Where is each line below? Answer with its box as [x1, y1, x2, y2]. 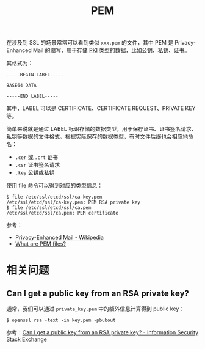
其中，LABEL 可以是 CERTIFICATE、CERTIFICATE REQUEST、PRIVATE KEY [6, 105, 196, 112]
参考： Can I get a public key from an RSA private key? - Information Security [6, 329, 199, 336]
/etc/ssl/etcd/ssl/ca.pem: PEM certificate [6, 210, 119, 216]
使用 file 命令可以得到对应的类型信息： [6, 182, 103, 189]
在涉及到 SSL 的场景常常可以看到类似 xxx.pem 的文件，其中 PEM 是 [6, 39, 174, 46]
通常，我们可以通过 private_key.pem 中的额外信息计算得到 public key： [6, 305, 185, 312]
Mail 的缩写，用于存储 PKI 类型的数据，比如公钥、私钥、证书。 [32, 46, 190, 54]
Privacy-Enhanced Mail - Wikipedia [15, 233, 104, 241]
